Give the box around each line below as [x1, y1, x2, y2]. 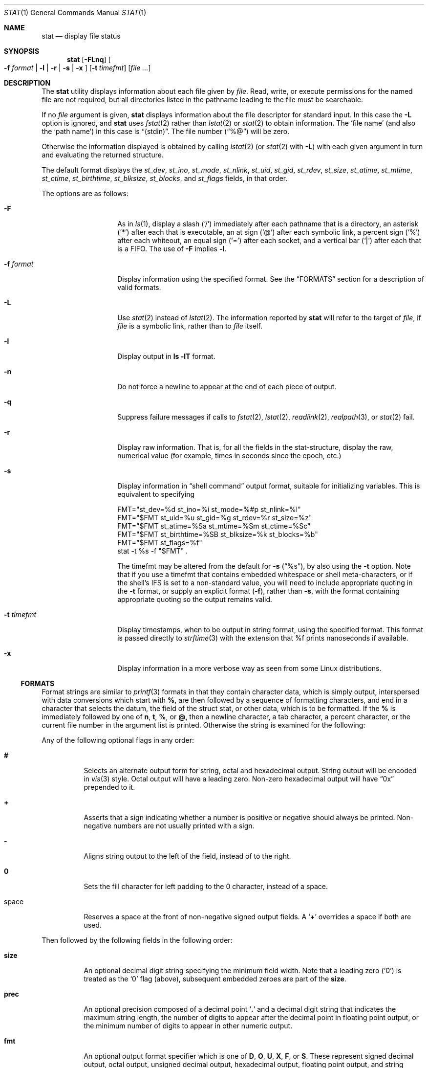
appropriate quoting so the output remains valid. [117, 595, 273, 603]
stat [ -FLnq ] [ [67, 55, 111, 64]
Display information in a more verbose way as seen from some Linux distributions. [117, 664, 382, 672]
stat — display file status [42, 32, 121, 40]
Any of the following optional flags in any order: [42, 736, 194, 744]
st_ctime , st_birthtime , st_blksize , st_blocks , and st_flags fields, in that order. [42, 174, 288, 182]
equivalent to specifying [117, 490, 195, 498]
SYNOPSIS [4, 47, 40, 55]
